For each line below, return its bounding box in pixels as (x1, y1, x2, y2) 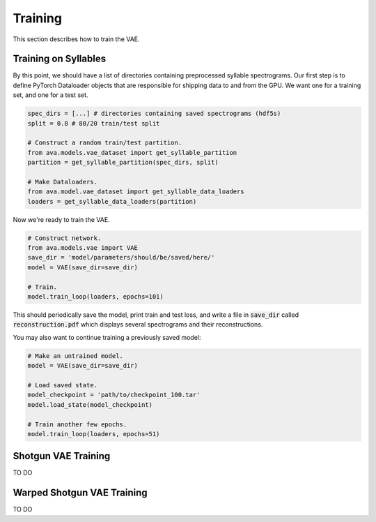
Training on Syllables (13, 53, 107, 65)
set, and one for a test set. (13, 91, 88, 99)
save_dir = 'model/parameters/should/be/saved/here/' (27, 253, 215, 262)
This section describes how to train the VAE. (13, 35, 140, 43)
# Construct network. (27, 234, 102, 242)
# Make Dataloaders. (27, 178, 97, 186)
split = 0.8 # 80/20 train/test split (27, 119, 160, 127)
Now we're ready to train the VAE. (13, 215, 111, 223)
